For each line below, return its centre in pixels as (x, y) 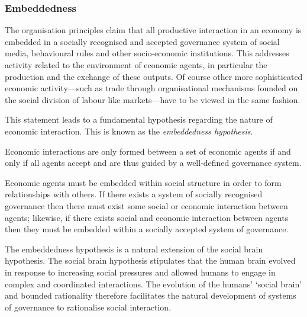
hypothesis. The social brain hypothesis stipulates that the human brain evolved (150, 260)
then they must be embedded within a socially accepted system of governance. (147, 229)
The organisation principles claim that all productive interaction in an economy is (153, 30)
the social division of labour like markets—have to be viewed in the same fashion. (153, 99)
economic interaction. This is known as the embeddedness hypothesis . (129, 131)
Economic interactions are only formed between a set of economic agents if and (148, 151)
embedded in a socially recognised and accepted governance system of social (142, 41)
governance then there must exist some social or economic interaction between (146, 205)
